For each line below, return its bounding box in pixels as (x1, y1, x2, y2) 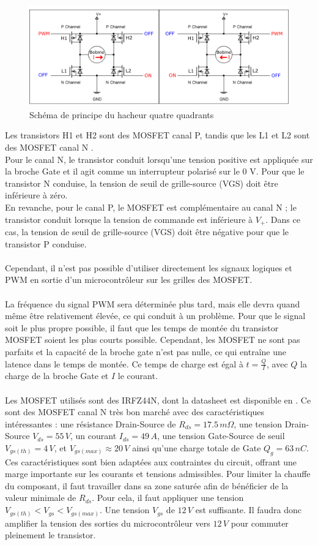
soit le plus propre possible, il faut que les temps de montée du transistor (5, 321, 279, 334)
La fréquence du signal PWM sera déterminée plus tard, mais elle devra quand (5, 297, 300, 310)
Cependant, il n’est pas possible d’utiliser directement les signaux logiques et (5, 261, 292, 274)
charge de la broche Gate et (5, 369, 109, 382)
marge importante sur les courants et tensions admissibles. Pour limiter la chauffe (5, 467, 311, 480)
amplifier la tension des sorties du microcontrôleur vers (5, 516, 210, 529)
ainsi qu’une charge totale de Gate (132, 441, 261, 454)
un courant (75, 429, 117, 442)
